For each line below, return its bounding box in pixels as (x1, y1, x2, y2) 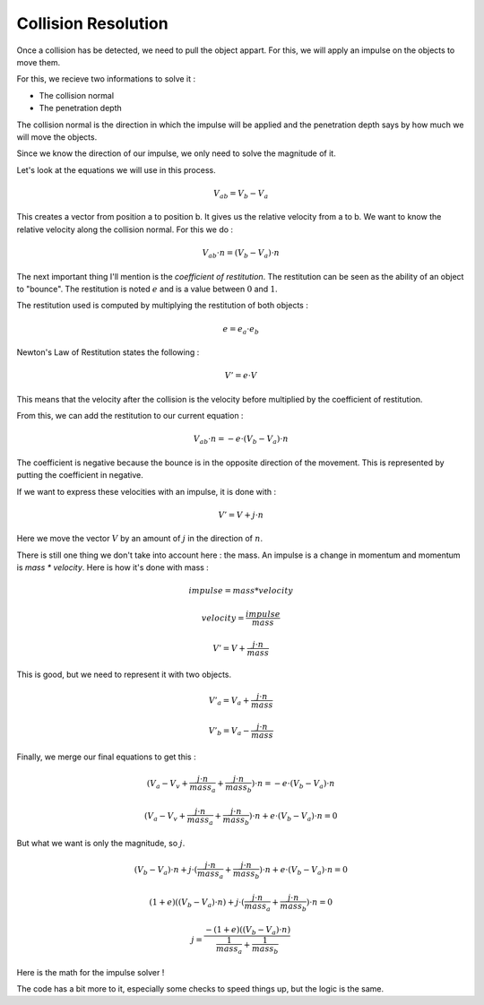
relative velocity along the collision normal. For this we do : (16, 224, 233, 235)
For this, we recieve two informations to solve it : (16, 74, 196, 84)
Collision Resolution (16, 13, 169, 33)
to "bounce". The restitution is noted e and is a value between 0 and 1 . (16, 283, 278, 294)
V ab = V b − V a (213, 188, 269, 201)
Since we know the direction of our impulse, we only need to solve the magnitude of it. (16, 148, 336, 159)
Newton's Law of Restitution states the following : (16, 347, 200, 358)
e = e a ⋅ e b (222, 324, 260, 336)
